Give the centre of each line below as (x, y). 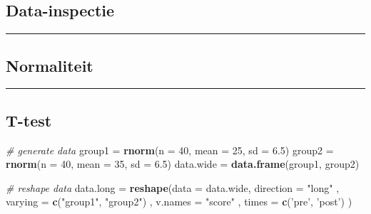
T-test (29, 120)
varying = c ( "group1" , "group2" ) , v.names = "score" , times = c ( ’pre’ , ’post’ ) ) (179, 202)
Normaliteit (50, 65)
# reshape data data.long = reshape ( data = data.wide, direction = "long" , (173, 187)
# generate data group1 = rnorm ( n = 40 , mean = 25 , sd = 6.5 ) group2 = (170, 150)
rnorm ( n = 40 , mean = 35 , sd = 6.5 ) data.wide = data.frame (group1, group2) (183, 164)
